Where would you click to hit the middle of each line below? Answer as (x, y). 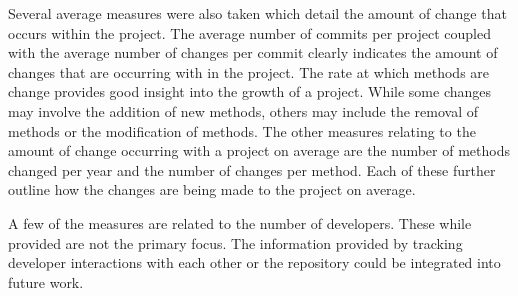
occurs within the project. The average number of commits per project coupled (249, 32)
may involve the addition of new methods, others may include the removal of (243, 110)
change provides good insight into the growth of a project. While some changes (250, 91)
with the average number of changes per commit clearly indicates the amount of (253, 52)
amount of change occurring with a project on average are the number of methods (259, 150)
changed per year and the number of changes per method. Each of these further (252, 169)
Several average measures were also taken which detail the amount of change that (257, 13)
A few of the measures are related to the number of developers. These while (240, 222)
